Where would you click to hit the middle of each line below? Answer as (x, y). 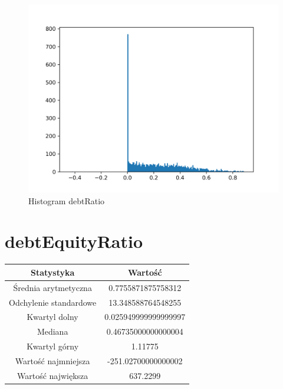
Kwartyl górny (53, 346)
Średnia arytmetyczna (52, 287)
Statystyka (52, 272)
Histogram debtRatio (67, 200)
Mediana (52, 331)
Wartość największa (52, 375)
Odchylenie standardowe (53, 302)
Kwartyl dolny (52, 317)
